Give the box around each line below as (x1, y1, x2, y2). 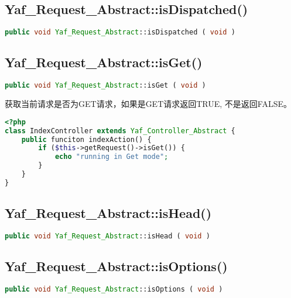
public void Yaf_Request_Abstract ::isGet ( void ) (5, 81, 206, 90)
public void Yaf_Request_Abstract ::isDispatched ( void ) (5, 28, 235, 37)
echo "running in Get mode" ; (54, 153, 169, 161)
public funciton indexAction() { (21, 135, 152, 144)
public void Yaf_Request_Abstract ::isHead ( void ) (5, 231, 210, 240)
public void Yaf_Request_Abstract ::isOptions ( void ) (5, 285, 223, 294)
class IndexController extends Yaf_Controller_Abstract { (5, 126, 235, 135)
